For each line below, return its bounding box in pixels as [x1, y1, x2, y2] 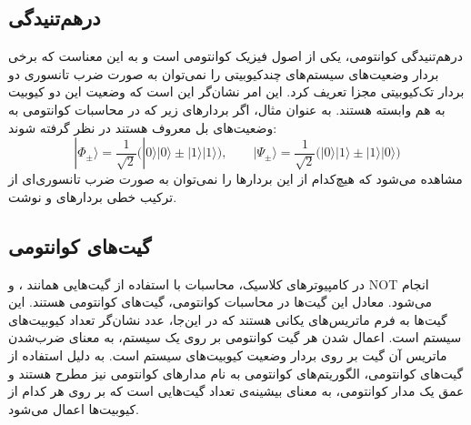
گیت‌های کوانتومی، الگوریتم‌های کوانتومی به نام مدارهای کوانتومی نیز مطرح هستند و [8, 363, 464, 382]
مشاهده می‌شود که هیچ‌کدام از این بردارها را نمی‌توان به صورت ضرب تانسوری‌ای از [8, 169, 463, 188]
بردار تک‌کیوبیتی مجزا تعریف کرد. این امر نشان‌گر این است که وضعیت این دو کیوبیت [8, 82, 465, 101]
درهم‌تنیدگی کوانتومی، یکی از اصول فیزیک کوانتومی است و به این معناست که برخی [8, 46, 463, 66]
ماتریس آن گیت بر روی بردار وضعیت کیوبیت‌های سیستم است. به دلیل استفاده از [8, 345, 447, 364]
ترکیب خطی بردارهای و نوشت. [8, 187, 177, 206]
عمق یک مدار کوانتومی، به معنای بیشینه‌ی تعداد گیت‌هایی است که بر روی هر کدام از [8, 381, 465, 400]
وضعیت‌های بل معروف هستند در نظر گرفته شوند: [8, 117, 277, 137]
